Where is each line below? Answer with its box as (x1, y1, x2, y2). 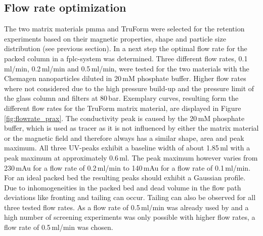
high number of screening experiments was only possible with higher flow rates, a (4, 212, 255, 222)
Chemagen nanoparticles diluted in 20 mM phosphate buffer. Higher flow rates (4, 73, 246, 84)
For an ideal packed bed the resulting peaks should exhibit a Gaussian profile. (4, 172, 246, 183)
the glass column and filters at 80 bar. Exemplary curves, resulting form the (4, 93, 239, 103)
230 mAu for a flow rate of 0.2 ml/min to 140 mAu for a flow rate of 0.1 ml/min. (4, 162, 251, 173)
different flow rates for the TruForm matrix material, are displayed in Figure (4, 102, 241, 113)
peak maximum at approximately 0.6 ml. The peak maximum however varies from (4, 152, 258, 163)
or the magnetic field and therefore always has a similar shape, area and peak (4, 132, 244, 143)
